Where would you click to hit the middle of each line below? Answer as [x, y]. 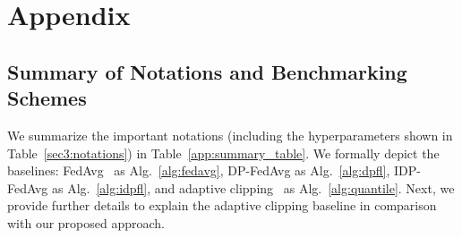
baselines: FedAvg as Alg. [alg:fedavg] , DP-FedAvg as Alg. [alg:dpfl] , [199, 170]
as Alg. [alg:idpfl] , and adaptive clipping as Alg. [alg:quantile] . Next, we [253, 187]
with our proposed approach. [86, 222]
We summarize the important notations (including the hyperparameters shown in [230, 135]
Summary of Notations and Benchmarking [207, 71]
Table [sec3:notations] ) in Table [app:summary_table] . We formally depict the [223, 153]
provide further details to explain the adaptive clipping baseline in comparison [222, 205]
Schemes [47, 98]
